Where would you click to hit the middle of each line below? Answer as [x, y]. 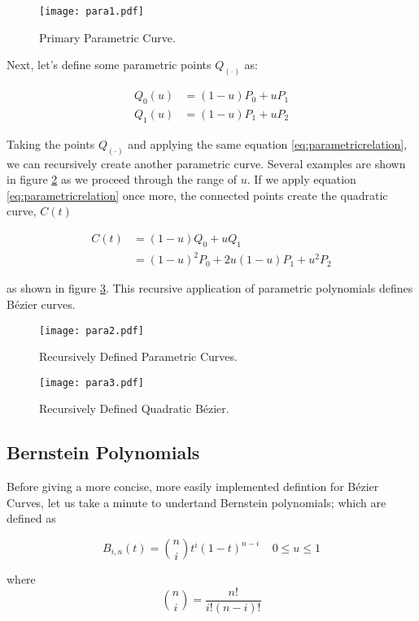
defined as [31, 518]
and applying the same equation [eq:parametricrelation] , [268, 143]
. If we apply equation [301, 179]
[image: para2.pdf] [92, 330]
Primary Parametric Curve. [107, 37]
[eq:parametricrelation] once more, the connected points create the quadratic [197, 195]
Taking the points [51, 143]
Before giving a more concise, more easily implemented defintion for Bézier [193, 486]
